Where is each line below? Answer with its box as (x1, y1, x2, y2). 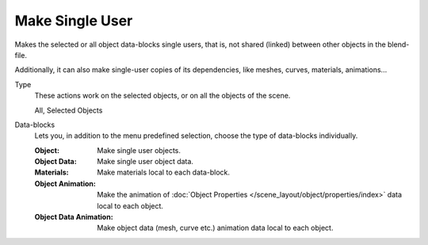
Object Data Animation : (34, 212, 114, 222)
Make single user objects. (97, 145, 182, 155)
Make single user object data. (97, 157, 194, 167)
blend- (387, 40, 410, 49)
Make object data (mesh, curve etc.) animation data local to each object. (97, 223, 334, 233)
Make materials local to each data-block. (97, 167, 230, 178)
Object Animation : (34, 178, 97, 188)
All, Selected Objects (34, 105, 103, 115)
